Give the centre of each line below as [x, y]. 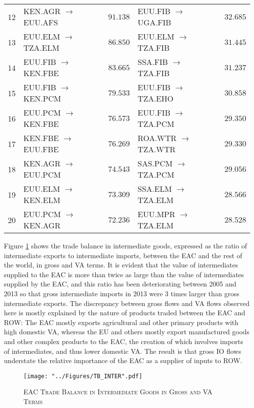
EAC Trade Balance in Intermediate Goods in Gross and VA [118, 392]
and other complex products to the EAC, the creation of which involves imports [124, 341]
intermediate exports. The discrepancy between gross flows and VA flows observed [127, 303]
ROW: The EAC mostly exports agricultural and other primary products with [121, 322]
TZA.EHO [155, 98]
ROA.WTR [157, 138]
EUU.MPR [156, 214]
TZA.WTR [157, 149]
